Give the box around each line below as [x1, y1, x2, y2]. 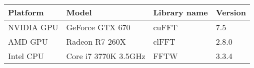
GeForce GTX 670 [66, 21, 130, 33]
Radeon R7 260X [66, 36, 126, 47]
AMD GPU [8, 36, 48, 47]
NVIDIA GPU [8, 21, 58, 33]
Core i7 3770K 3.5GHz [66, 50, 145, 62]
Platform [8, 6, 44, 18]
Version [215, 6, 246, 18]
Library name [153, 6, 208, 18]
